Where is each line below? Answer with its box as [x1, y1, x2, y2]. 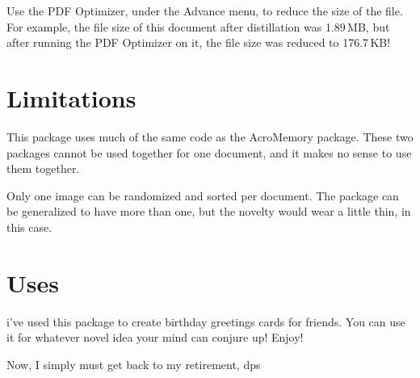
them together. [6, 160, 80, 177]
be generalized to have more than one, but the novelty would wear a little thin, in [6, 203, 411, 220]
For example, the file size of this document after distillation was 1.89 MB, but [6, 18, 390, 35]
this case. [6, 218, 52, 235]
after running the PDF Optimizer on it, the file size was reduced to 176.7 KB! [6, 34, 391, 51]
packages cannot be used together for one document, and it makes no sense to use [6, 144, 412, 161]
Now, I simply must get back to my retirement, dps [6, 355, 261, 372]
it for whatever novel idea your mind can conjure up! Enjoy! [6, 329, 304, 346]
